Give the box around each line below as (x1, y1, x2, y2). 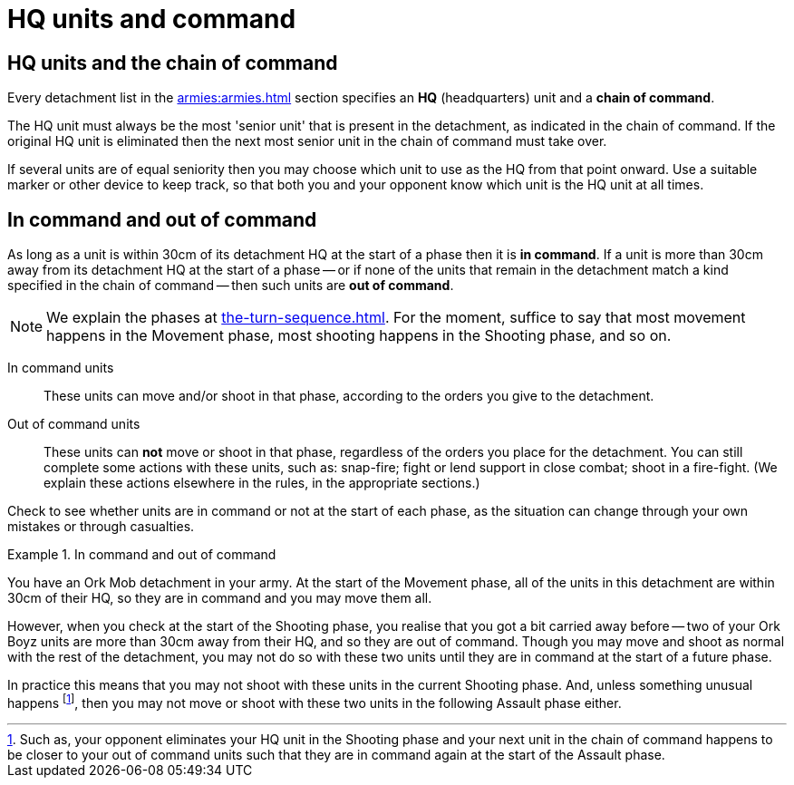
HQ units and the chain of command (7, 51, 338, 74)
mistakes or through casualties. (7, 518, 195, 535)
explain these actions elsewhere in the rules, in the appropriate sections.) (44, 475, 480, 491)
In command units (7, 360, 114, 376)
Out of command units (7, 416, 140, 432)
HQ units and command (7, 4, 296, 34)
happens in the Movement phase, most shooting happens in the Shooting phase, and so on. (46, 326, 672, 345)
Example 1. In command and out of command (7, 547, 276, 563)
